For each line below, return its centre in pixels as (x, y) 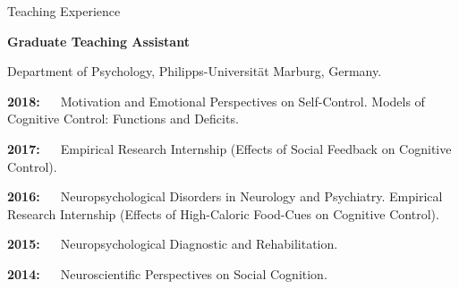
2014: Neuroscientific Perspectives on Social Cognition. (167, 273)
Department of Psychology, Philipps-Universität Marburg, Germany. (195, 71)
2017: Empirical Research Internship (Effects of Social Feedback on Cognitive (229, 148)
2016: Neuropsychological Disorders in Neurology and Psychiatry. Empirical (225, 196)
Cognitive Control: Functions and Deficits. (123, 119)
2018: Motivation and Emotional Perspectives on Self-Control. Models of (216, 101)
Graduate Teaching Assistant (98, 41)
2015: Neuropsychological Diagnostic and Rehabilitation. (173, 244)
